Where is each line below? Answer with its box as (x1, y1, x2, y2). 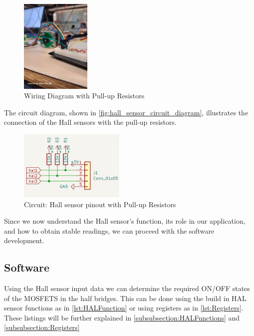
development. (4, 235, 44, 246)
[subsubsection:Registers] (4, 322, 80, 333)
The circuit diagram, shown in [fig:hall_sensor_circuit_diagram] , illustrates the (4, 107, 249, 117)
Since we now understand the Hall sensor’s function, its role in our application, (4, 216, 246, 226)
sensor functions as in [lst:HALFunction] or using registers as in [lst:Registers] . (4, 303, 244, 313)
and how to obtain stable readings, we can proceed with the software (4, 225, 215, 236)
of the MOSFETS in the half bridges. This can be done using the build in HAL (4, 293, 247, 303)
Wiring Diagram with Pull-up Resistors (24, 90, 145, 101)
